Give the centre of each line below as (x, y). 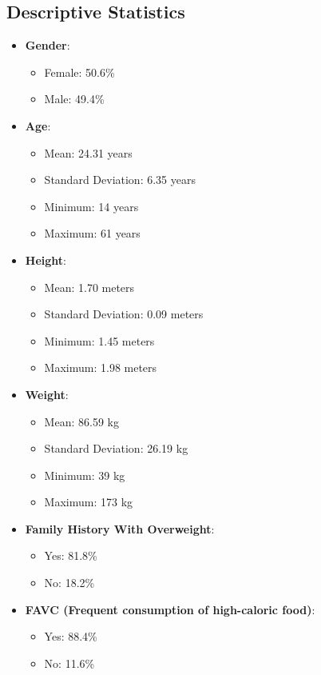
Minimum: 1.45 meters (99, 340)
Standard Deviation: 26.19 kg (116, 448)
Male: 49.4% (74, 99)
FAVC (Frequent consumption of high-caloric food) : (170, 609)
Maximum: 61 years (92, 233)
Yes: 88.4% (71, 636)
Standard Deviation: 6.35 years (120, 180)
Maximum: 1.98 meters (101, 367)
